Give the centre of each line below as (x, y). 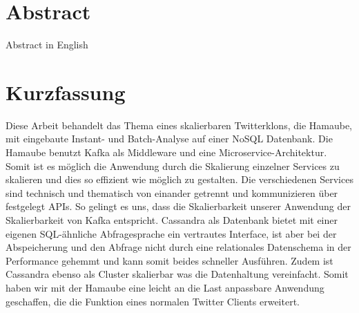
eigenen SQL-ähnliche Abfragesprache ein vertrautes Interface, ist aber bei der (171, 233)
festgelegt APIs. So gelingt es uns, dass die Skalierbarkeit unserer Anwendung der (178, 206)
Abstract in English (47, 45)
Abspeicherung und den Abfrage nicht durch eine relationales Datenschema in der (178, 247)
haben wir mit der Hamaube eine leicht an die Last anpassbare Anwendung (165, 287)
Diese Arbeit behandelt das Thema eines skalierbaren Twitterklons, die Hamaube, (179, 125)
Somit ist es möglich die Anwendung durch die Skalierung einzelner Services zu (173, 165)
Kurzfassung (66, 92)
